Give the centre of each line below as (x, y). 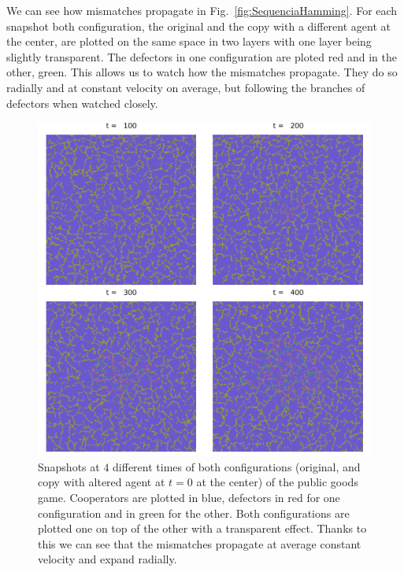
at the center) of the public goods (277, 482)
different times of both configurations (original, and (237, 466)
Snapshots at (69, 466)
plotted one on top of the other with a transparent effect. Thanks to (202, 528)
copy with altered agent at (102, 482)
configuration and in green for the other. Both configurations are (194, 513)
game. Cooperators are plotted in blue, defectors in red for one (189, 497)
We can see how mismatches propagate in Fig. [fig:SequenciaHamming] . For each (202, 10)
